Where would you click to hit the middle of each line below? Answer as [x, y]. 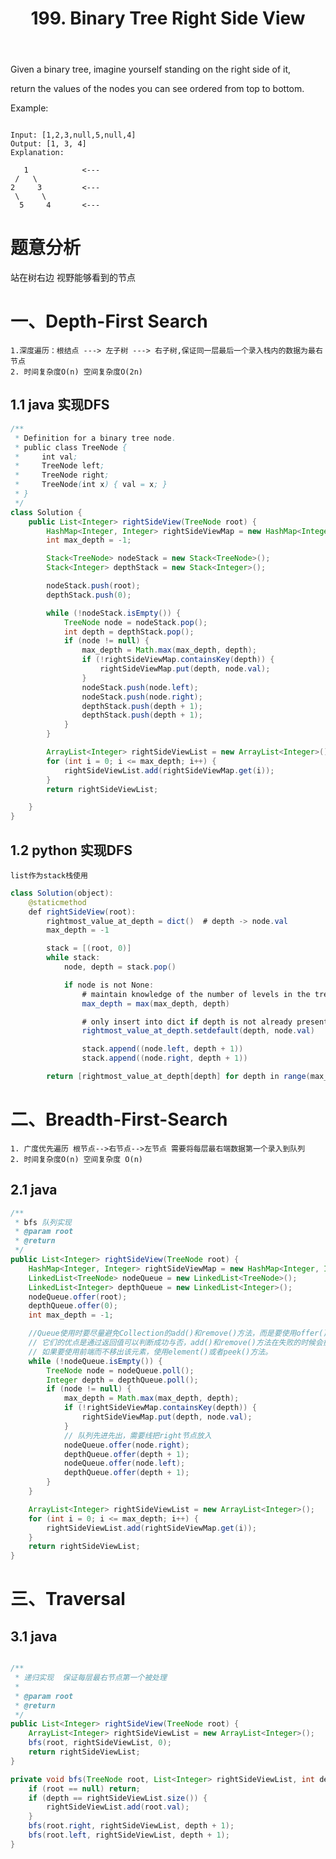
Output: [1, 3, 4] [48, 144]
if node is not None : [109, 985]
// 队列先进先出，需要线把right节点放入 [137, 1435]
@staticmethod [57, 902]
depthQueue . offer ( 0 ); [73, 1306]
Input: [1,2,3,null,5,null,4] [73, 135]
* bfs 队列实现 [43, 1222]
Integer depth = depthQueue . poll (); [122, 1380]
